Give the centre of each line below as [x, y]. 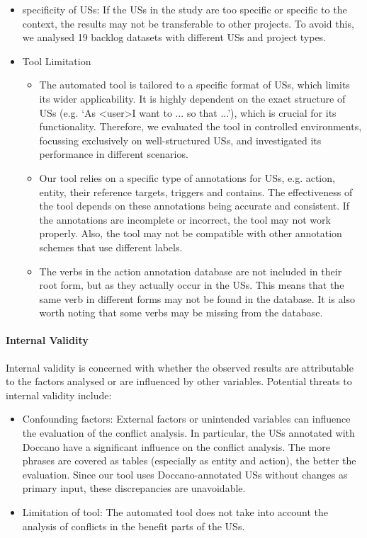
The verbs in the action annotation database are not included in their [191, 271]
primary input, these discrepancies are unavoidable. [134, 488]
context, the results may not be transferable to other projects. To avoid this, [188, 23]
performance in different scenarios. [114, 154]
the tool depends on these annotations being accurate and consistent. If [194, 206]
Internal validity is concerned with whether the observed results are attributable [180, 367]
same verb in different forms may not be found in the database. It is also [197, 298]
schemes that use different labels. [111, 247]
